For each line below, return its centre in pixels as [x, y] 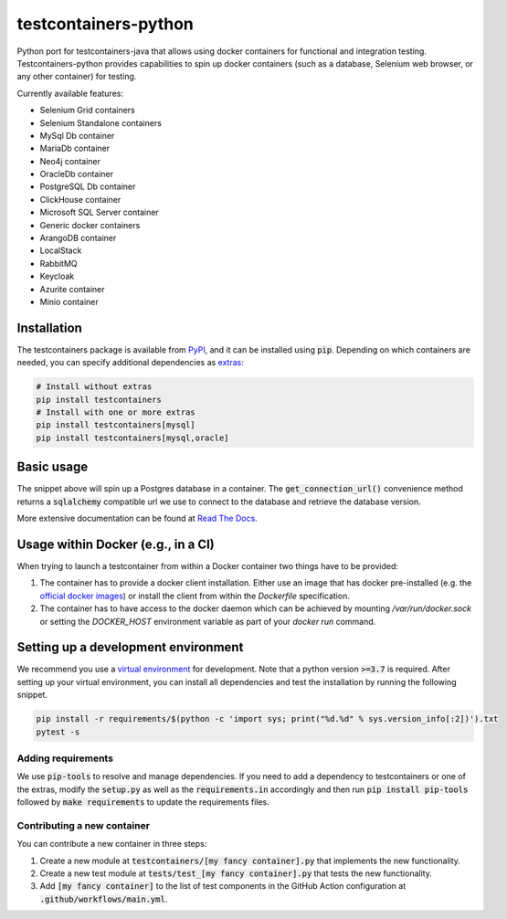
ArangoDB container [78, 238]
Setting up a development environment [130, 647]
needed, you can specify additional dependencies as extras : [130, 363]
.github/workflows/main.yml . [104, 899]
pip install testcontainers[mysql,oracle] [132, 438]
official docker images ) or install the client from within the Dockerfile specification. [195, 596]
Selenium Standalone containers [100, 122]
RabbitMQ [58, 263]
